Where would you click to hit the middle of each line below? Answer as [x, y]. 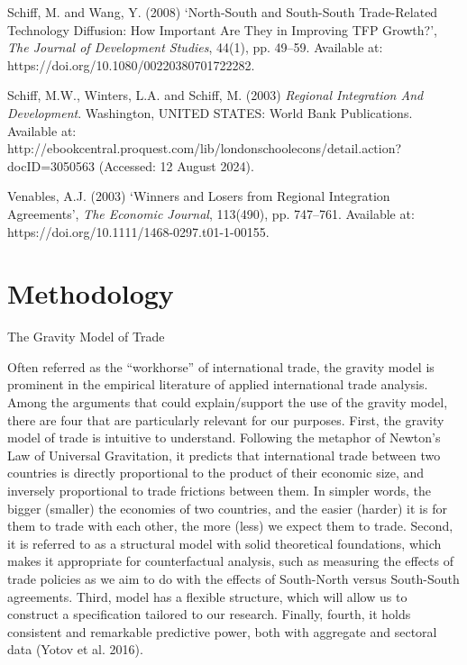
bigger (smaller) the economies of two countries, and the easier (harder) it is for [227, 508]
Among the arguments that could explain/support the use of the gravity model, [228, 402]
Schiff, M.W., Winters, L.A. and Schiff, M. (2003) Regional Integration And [215, 95]
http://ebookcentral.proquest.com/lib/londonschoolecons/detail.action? [205, 148]
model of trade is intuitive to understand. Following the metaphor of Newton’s [224, 437]
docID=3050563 [51, 165]
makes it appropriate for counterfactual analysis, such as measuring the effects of [230, 561]
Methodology [91, 293]
